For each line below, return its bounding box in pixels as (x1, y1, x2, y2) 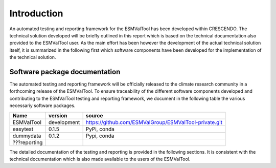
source (85, 112, 103, 119)
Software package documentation (9, 67, 121, 76)
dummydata (12, 132, 41, 139)
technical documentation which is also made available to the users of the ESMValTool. (9, 156, 191, 162)
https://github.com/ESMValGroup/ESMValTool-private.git (85, 118, 222, 125)
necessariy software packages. (9, 102, 76, 109)
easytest (12, 125, 33, 133)
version (48, 112, 67, 119)
